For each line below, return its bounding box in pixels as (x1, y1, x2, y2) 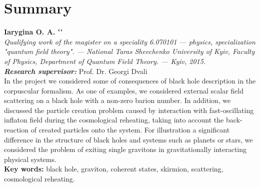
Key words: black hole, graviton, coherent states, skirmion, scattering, (4, 163, 223, 174)
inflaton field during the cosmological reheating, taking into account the (4, 114, 224, 125)
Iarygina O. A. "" (4, 26, 63, 37)
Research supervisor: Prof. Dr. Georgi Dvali (4, 65, 147, 76)
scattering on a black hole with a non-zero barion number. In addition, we (4, 95, 231, 105)
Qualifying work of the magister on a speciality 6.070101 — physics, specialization (4, 36, 255, 46)
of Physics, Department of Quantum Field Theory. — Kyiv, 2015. (4, 55, 206, 66)
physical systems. (4, 153, 56, 164)
